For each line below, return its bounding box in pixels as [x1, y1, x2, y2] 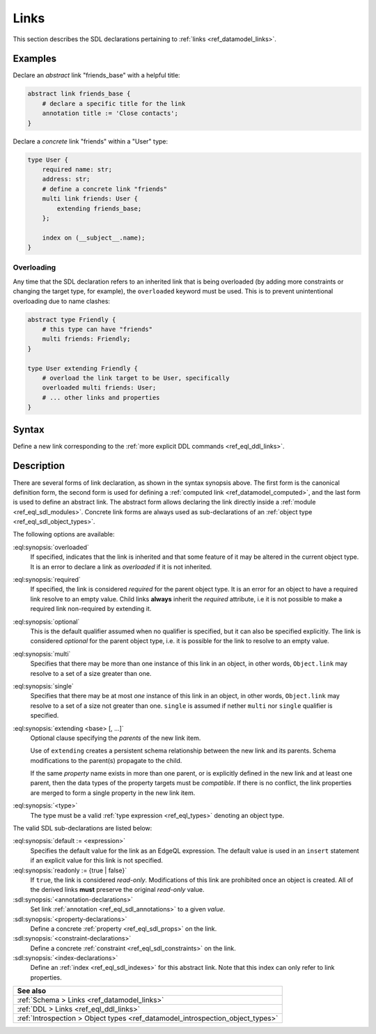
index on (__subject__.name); [42, 233, 146, 242]
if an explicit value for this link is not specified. [30, 856, 164, 865]
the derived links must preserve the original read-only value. [30, 886, 205, 894]
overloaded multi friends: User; [42, 384, 157, 392]
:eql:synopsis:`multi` [13, 649, 71, 658]
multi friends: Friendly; [42, 335, 131, 343]
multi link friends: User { [42, 195, 139, 203]
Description [13, 460, 65, 472]
